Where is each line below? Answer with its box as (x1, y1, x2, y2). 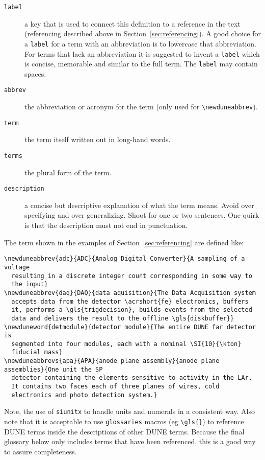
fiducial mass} (11, 349, 63, 356)
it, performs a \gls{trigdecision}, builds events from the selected (11, 306, 252, 314)
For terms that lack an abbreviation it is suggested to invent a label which (24, 48, 260, 59)
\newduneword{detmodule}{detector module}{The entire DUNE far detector (4, 323, 256, 331)
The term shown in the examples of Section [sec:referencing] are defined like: (4, 237, 244, 247)
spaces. (24, 68, 46, 79)
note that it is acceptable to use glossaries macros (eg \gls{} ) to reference (4, 416, 244, 427)
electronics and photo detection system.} (11, 391, 157, 399)
